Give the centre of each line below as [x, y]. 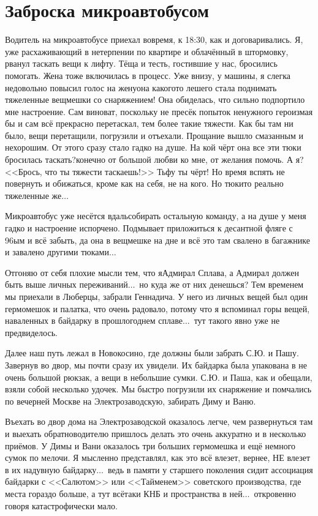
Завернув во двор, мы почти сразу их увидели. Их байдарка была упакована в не [156, 365]
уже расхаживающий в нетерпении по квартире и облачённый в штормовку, [147, 51]
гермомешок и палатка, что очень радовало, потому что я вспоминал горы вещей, [157, 308]
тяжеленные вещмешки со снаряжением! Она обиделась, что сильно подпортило [155, 99]
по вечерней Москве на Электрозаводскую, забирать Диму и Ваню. [131, 401]
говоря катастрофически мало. [61, 505]
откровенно [275, 493]
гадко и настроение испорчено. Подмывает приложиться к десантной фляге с [149, 228]
